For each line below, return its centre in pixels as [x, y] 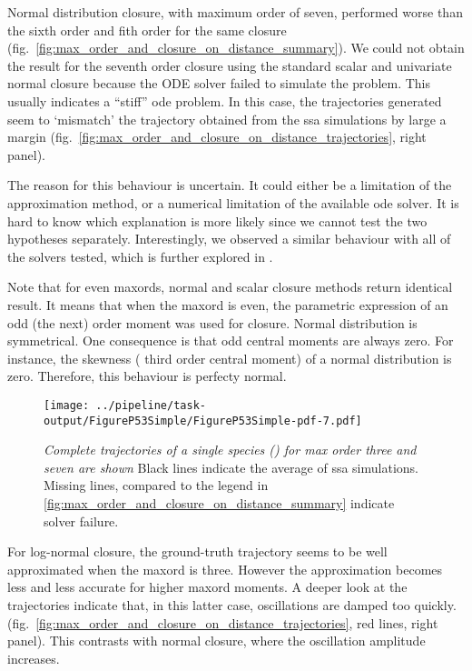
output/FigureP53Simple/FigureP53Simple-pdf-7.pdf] [203, 421]
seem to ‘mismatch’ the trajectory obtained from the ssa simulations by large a [227, 119]
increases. [34, 658]
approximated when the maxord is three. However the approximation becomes [225, 569]
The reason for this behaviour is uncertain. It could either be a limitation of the [230, 185]
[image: [67, 405]
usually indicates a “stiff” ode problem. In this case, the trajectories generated [225, 100]
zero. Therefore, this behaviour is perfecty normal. [147, 376]
